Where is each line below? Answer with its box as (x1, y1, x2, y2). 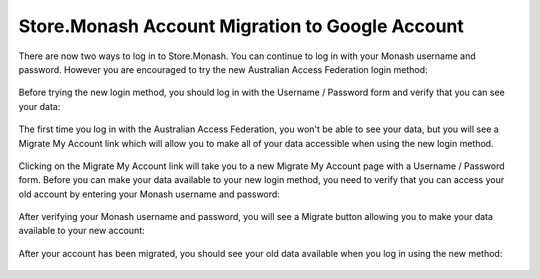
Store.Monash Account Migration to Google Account (18, 15, 465, 37)
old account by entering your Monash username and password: (18, 188, 280, 200)
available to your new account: (18, 225, 145, 237)
